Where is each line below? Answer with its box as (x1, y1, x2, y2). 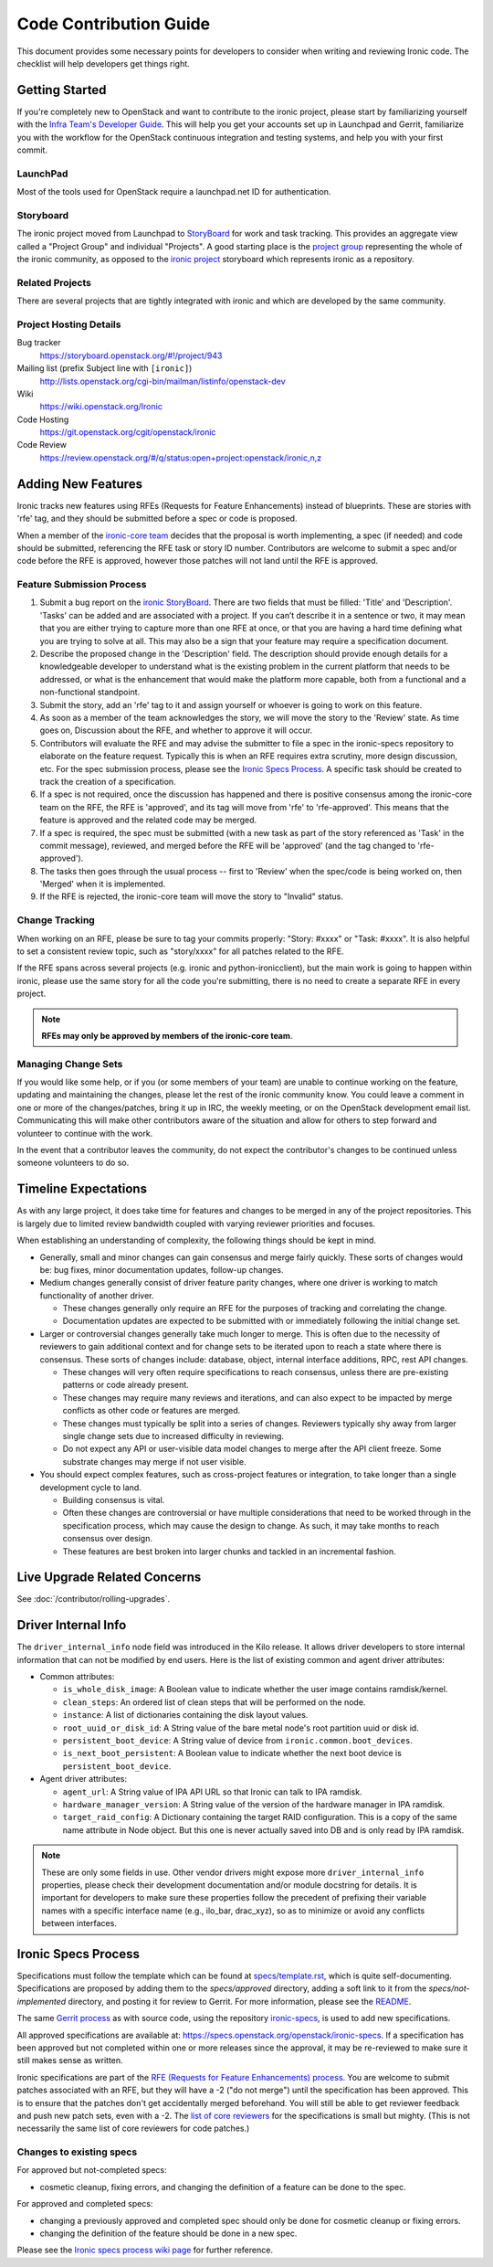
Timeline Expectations (16, 1181, 148, 1197)
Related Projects (16, 276, 91, 289)
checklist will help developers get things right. (16, 58, 191, 69)
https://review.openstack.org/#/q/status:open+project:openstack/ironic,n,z (39, 452, 322, 463)
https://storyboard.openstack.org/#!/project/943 (39, 350, 223, 361)
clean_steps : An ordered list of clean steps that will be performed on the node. (62, 1696, 366, 1708)
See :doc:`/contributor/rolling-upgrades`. (16, 1594, 171, 1605)
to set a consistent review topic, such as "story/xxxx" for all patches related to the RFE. (16, 946, 344, 957)
